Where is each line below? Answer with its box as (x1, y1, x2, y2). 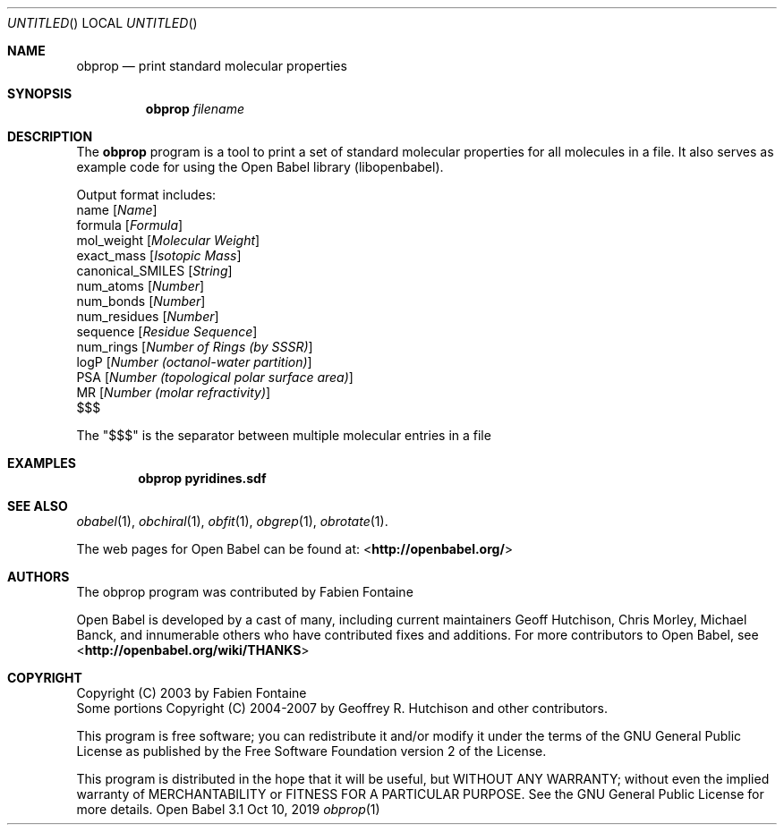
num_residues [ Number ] (76, 309, 219, 324)
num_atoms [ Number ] (76, 278, 205, 293)
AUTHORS (7, 569, 70, 584)
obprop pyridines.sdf (138, 471, 267, 486)
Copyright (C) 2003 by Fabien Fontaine (76, 685, 307, 700)
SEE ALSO (7, 498, 68, 514)
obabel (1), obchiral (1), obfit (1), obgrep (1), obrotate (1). (76, 514, 388, 529)
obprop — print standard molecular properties (76, 58, 347, 73)
